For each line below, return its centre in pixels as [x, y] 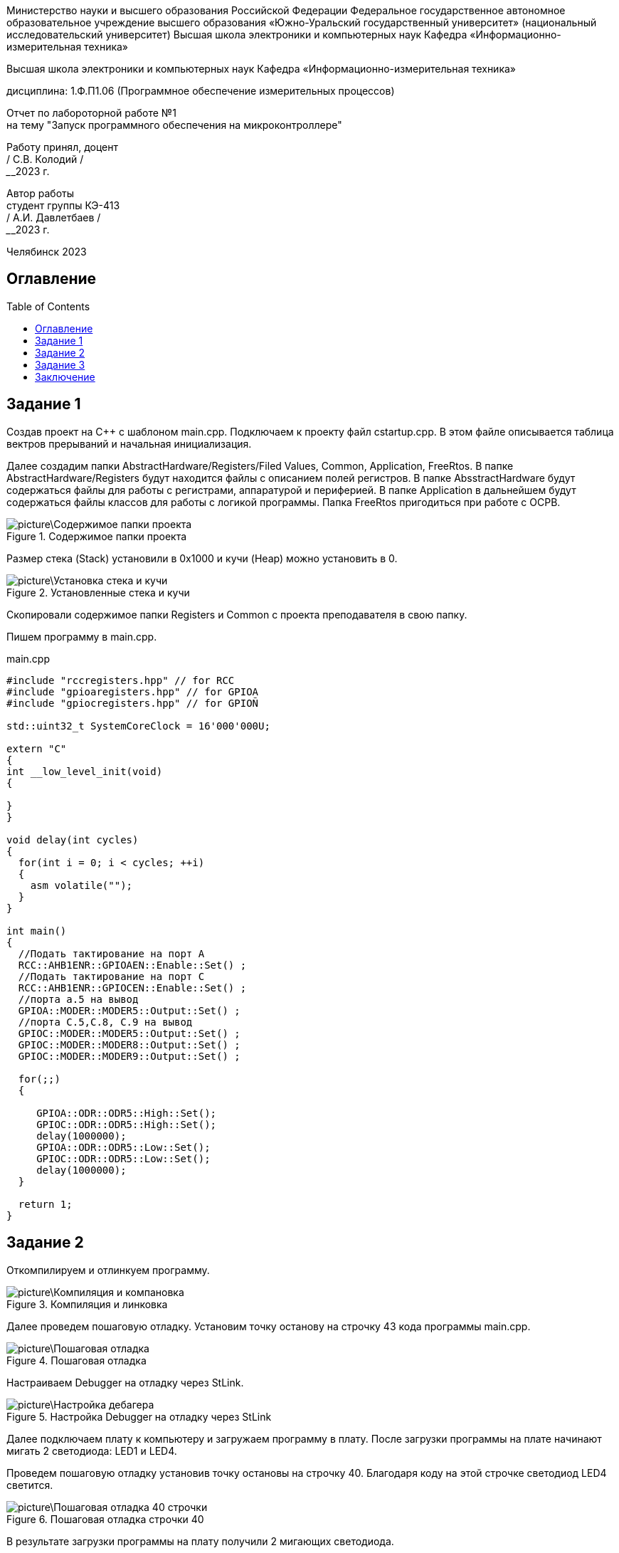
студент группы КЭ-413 [63, 205]
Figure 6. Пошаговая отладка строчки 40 [105, 1519]
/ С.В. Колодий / [45, 159]
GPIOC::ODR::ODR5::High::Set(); [127, 1124]
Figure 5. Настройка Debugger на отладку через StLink [139, 1416]
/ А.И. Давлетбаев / [54, 217]
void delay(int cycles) [73, 839]
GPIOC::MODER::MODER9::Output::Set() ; [129, 1056]
